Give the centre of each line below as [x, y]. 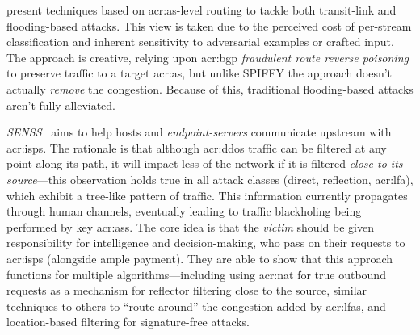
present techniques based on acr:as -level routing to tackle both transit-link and [202, 10]
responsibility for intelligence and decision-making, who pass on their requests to [206, 243]
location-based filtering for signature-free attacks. [128, 322]
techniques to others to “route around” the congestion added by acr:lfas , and [196, 306]
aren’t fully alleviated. [61, 105]
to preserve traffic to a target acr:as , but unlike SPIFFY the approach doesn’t [199, 73]
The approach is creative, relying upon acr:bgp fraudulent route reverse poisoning [208, 57]
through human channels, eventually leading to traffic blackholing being [184, 211]
